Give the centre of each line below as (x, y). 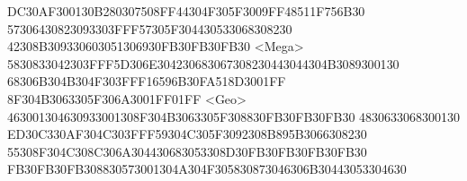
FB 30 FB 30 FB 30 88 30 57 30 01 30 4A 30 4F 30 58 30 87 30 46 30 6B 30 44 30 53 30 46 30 (207, 169)
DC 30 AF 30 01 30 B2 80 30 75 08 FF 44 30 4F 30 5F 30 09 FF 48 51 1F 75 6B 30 (186, 11)
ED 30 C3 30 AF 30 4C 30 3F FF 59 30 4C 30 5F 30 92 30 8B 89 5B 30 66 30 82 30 (187, 134)
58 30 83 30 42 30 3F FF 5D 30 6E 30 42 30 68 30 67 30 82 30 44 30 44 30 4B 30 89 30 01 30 (203, 63)
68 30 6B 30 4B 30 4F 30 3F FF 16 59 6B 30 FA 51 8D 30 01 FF (147, 81)
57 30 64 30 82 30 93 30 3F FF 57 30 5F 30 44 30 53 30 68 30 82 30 (150, 28)
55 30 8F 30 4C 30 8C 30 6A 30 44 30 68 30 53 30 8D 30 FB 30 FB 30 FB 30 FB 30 (187, 151)
